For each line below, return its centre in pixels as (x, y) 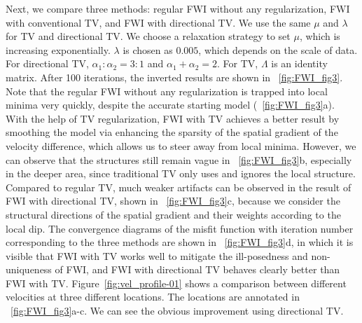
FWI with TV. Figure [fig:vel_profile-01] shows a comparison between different (176, 283)
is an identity (299, 63)
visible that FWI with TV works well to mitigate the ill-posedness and (157, 255)
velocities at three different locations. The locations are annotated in (153, 297)
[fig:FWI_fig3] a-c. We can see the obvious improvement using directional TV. (177, 311)
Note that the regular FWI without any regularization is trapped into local (167, 91)
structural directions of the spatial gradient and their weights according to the (173, 214)
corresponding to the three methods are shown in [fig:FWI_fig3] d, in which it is (180, 242)
